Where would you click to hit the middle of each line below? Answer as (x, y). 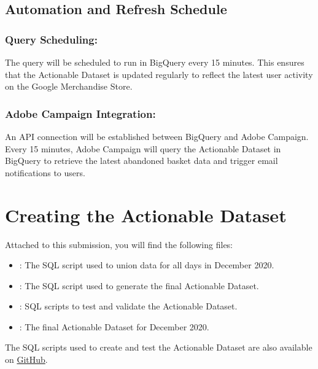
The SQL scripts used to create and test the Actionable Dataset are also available (159, 347)
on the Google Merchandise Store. (69, 86)
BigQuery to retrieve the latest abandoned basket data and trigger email (142, 161)
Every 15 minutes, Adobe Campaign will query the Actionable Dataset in (143, 148)
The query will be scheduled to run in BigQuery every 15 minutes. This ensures (155, 62)
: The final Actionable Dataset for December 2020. (114, 326)
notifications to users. (45, 172)
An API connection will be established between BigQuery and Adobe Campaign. (157, 136)
